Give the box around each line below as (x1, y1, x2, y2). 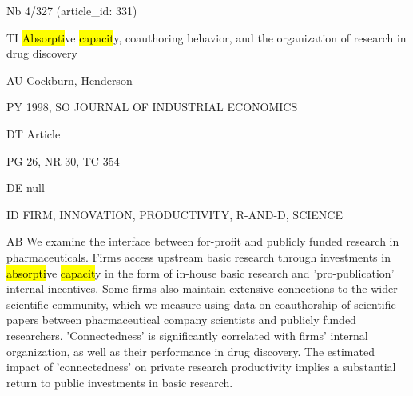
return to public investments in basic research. (6, 374, 233, 390)
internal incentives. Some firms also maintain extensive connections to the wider (6, 280, 398, 297)
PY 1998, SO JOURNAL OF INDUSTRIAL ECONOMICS (6, 98, 298, 115)
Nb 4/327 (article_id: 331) (6, 2, 137, 18)
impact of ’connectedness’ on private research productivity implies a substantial (6, 358, 396, 375)
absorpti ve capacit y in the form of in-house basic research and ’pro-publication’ (6, 264, 395, 281)
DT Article (6, 125, 61, 142)
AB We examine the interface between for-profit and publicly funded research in (6, 233, 399, 250)
